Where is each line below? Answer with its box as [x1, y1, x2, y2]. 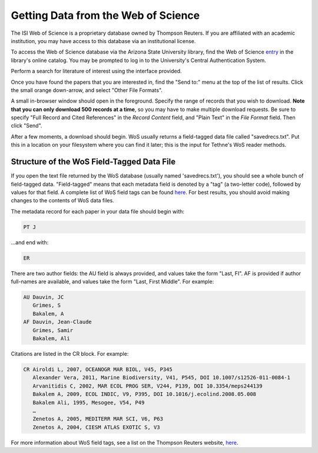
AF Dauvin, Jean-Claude [23, 319, 92, 326]
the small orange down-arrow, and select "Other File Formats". [11, 86, 163, 94]
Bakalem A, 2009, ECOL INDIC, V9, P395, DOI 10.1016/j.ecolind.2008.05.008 [32, 391, 256, 398]
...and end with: [11, 239, 49, 246]
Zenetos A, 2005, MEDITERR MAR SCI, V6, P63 [32, 416, 163, 422]
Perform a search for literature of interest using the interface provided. [11, 68, 182, 75]
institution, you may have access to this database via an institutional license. [11, 37, 196, 44]
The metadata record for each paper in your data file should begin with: [11, 208, 185, 215]
